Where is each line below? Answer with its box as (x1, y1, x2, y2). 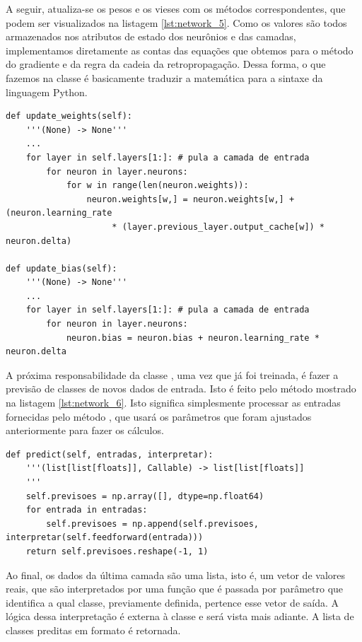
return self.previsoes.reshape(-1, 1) (25, 546, 209, 556)
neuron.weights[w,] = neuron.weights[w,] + (86, 194, 295, 204)
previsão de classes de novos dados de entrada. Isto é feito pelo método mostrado (6, 381, 356, 396)
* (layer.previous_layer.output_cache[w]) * (112, 221, 325, 232)
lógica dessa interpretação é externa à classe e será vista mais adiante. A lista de (6, 609, 354, 624)
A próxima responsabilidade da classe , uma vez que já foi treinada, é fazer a (6, 367, 339, 382)
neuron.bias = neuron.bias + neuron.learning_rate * (66, 332, 320, 343)
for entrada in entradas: (25, 505, 148, 515)
